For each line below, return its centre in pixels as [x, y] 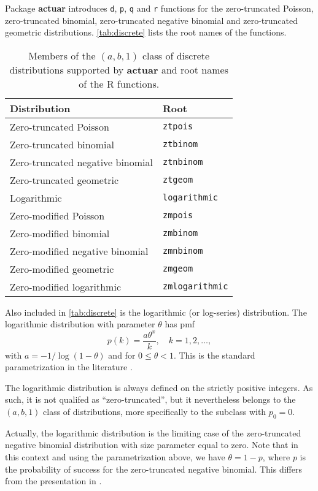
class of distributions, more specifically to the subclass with [155, 411]
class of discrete [176, 55]
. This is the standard [214, 355]
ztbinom [180, 144]
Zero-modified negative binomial [79, 251]
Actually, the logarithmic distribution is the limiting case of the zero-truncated [153, 432]
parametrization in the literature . [69, 367]
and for [122, 355]
